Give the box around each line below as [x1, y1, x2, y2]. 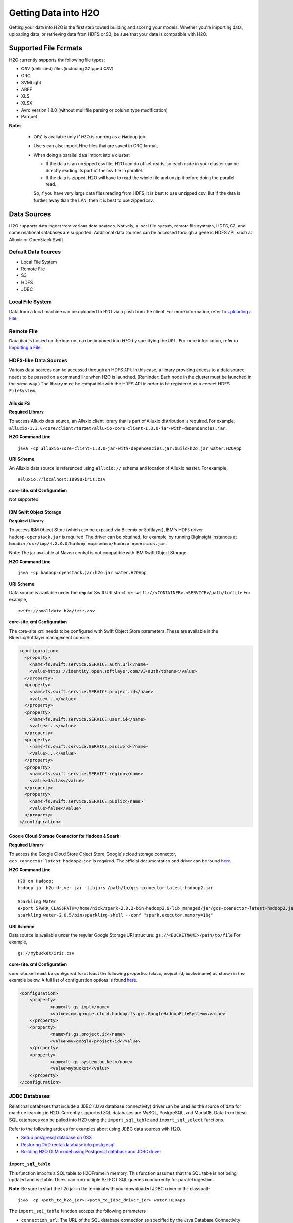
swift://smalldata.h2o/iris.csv [18, 608, 95, 613]
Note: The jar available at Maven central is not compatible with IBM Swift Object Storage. [9, 549, 188, 555]
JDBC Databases [9, 1093, 50, 1100]
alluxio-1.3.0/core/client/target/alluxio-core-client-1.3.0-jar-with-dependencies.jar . [9, 425, 227, 430]
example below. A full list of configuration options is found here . [9, 977, 138, 983]
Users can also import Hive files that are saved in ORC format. [33, 143, 158, 149]
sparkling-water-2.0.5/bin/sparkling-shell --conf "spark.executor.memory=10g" [18, 912, 213, 918]
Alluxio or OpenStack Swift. [9, 236, 64, 242]
